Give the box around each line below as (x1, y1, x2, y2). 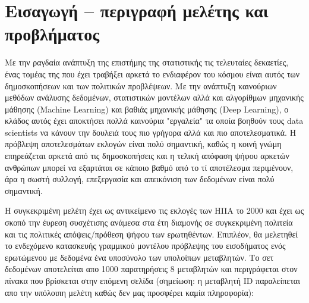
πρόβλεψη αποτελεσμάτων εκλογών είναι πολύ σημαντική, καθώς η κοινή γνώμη (5, 138, 282, 150)
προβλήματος (5, 21, 99, 46)
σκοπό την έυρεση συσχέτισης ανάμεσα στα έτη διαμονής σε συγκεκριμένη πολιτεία (5, 216, 293, 229)
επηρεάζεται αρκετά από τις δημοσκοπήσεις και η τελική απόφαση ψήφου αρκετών (5, 149, 289, 162)
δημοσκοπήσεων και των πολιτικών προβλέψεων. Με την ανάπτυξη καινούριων (5, 79, 277, 92)
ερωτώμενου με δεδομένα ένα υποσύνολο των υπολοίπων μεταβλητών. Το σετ (5, 251, 274, 263)
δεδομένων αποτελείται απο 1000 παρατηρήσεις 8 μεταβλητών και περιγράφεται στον (5, 263, 298, 275)
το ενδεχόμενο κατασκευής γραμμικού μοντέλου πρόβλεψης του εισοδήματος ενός (5, 239, 286, 252)
